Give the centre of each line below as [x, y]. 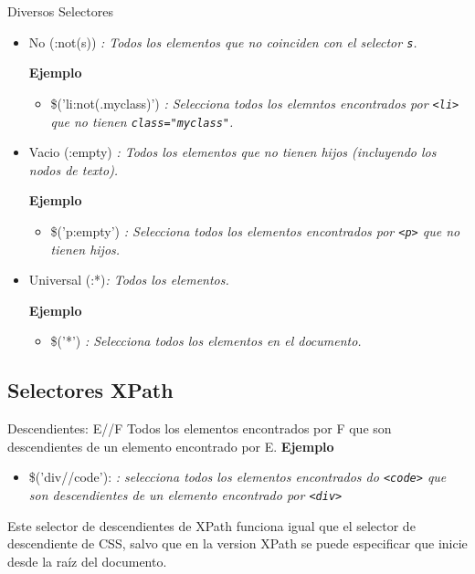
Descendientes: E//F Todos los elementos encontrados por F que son [200, 428]
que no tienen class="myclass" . [142, 121]
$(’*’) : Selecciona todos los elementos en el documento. [206, 341]
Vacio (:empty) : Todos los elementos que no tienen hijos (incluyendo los [232, 152]
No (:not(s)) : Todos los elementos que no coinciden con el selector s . [223, 42]
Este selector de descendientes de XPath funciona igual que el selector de [211, 525]
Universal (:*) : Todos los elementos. [129, 280]
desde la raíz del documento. [87, 561]
